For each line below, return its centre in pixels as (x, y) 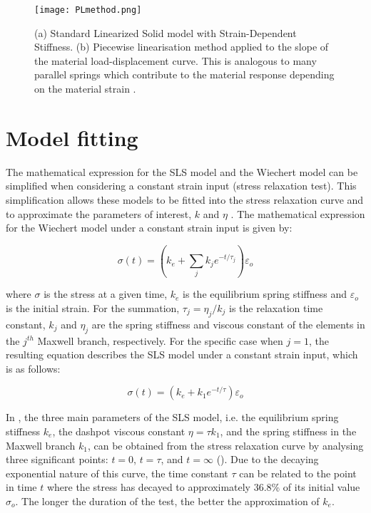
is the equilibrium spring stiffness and (265, 294)
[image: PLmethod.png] (88, 10)
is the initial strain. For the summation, (93, 308)
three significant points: (57, 459)
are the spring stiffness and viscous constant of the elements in (228, 324)
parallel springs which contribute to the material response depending (184, 74)
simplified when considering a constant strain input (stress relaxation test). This (181, 186)
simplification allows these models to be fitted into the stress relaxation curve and (185, 199)
